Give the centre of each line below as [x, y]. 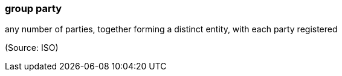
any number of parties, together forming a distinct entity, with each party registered [171, 29]
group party [34, 8]
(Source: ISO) [32, 48]
